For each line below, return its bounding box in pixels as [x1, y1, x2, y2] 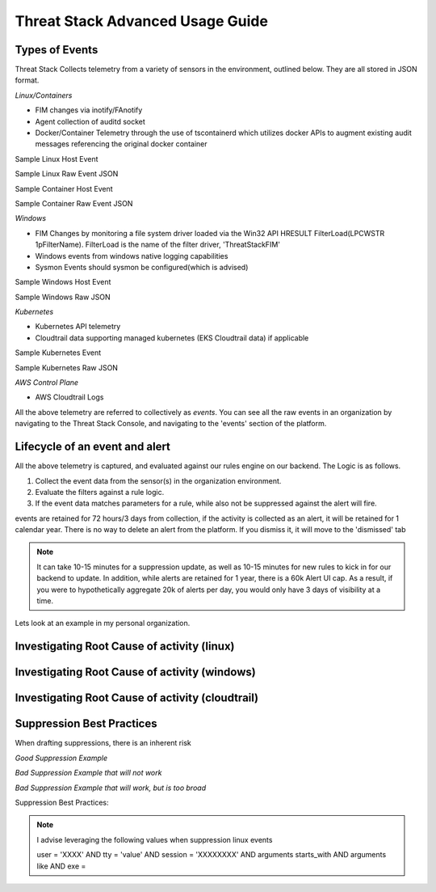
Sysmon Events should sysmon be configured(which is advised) [35, 262, 249, 272]
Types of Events [15, 43, 99, 57]
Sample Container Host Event [15, 184, 113, 193]
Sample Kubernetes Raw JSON [15, 362, 119, 372]
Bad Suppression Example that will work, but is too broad [15, 783, 206, 793]
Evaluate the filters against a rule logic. [35, 487, 165, 497]
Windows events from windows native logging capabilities [35, 251, 228, 260]
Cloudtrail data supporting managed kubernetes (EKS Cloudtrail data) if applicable [35, 332, 309, 343]
